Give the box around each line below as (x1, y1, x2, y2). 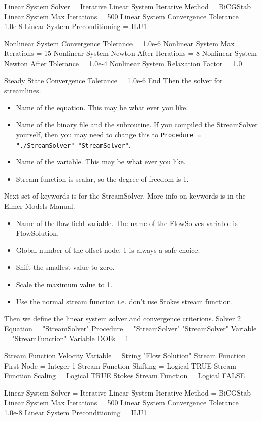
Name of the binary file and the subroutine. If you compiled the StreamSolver (16, 119, 258, 130)
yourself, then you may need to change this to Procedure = (16, 129, 201, 139)
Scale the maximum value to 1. (16, 279, 113, 289)
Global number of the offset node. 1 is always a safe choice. (16, 244, 200, 255)
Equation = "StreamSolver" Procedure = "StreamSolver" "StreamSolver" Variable (4, 323, 257, 333)
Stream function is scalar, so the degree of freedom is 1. (16, 173, 189, 184)
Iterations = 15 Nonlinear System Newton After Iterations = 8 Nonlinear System (4, 48, 257, 59)
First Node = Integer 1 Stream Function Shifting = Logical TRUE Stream (4, 360, 237, 371)
